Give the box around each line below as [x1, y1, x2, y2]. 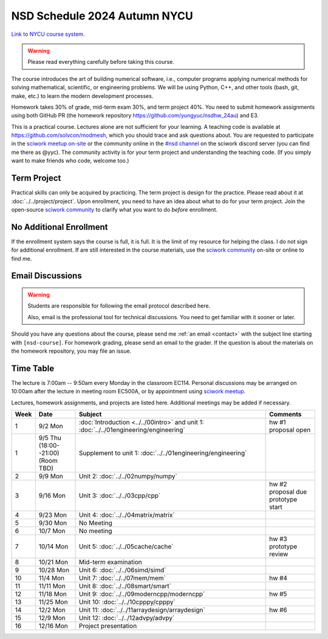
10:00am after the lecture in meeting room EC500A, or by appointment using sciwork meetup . [11, 388, 246, 395]
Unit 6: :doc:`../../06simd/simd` [78, 566, 166, 575]
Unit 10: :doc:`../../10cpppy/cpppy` [78, 598, 176, 606]
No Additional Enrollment [11, 222, 108, 232]
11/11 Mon [38, 582, 66, 590]
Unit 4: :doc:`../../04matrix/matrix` [78, 511, 176, 519]
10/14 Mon [38, 542, 69, 551]
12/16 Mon [38, 622, 68, 630]
